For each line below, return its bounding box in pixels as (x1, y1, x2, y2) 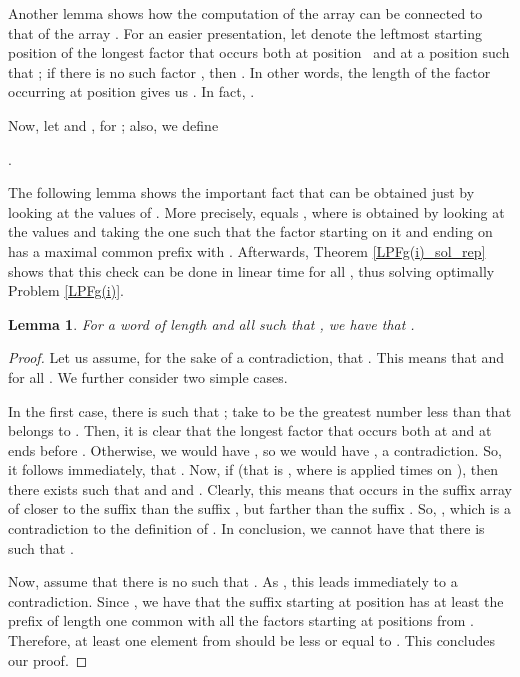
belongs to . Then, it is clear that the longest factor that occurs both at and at (8, 420, 492, 441)
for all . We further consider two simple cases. (8, 366, 288, 387)
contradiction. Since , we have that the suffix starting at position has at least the (8, 590, 504, 611)
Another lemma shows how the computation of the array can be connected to (8, 3, 483, 23)
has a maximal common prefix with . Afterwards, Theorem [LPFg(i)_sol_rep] (8, 240, 486, 261)
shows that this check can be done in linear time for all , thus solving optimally (8, 260, 495, 281)
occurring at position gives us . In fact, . (8, 81, 255, 102)
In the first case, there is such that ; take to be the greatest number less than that (8, 400, 512, 421)
